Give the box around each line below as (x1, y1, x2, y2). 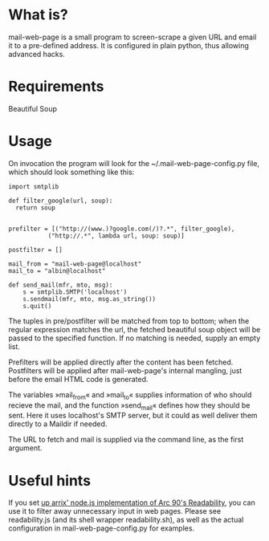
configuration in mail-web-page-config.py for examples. (8, 523, 195, 533)
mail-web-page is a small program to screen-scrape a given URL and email (8, 32, 257, 42)
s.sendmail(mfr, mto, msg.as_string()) (22, 295, 157, 303)
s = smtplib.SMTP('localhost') (22, 287, 128, 296)
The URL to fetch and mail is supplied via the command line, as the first (8, 435, 244, 445)
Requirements (8, 78, 104, 96)
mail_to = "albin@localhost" (8, 266, 106, 275)
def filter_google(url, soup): (8, 197, 113, 205)
